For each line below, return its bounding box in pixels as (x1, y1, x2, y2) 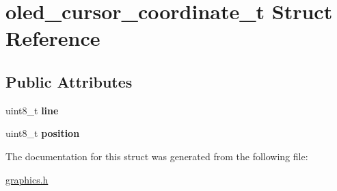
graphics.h (5, 172, 49, 186)
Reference (5, 24, 100, 52)
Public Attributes (5, 71, 133, 92)
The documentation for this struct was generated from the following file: (5, 149, 308, 163)
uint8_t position (5, 126, 80, 140)
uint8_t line (5, 103, 59, 117)
